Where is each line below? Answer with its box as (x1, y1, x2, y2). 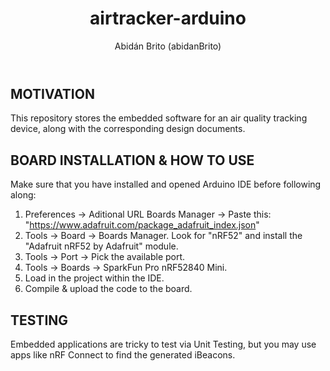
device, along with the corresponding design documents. (10, 123, 246, 135)
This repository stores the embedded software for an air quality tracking (10, 112, 308, 124)
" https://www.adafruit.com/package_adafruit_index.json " (24, 219, 260, 231)
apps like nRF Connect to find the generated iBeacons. (10, 348, 236, 361)
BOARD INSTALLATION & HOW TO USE (10, 152, 255, 169)
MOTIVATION (10, 85, 95, 102)
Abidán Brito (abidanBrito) (114, 40, 222, 52)
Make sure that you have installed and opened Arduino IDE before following (10, 178, 322, 191)
